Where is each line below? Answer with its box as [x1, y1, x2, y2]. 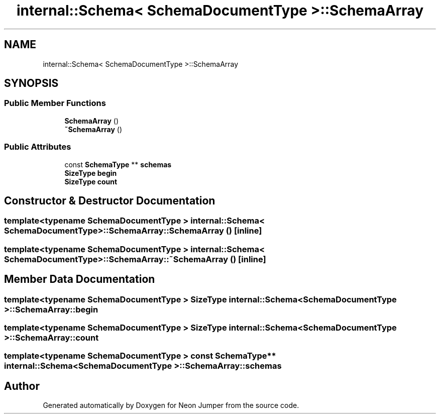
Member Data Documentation [4, 273, 155, 286]
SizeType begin [64, 168, 117, 177]
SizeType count [64, 177, 118, 186]
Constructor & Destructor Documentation [4, 194, 215, 207]
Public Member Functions [4, 98, 106, 109]
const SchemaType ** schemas [64, 160, 172, 169]
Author [4, 379, 40, 392]
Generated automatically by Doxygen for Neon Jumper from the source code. [43, 401, 299, 410]
